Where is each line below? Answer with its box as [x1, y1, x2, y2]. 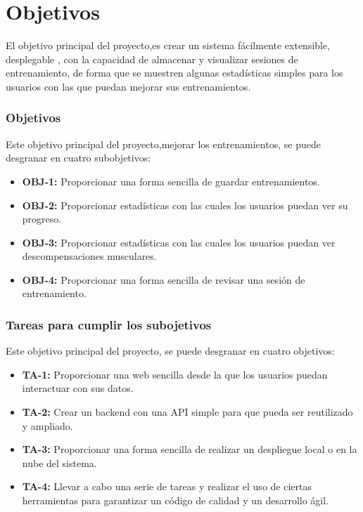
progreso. [22, 211, 62, 226]
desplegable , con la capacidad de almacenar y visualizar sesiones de [6, 51, 298, 66]
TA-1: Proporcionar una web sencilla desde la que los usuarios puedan [22, 367, 328, 381]
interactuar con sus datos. [22, 381, 134, 395]
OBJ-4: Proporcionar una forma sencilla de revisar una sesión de [22, 272, 305, 287]
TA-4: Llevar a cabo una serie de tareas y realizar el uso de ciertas [22, 479, 312, 494]
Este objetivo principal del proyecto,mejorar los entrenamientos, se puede [6, 136, 321, 151]
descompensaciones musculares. [22, 249, 157, 263]
